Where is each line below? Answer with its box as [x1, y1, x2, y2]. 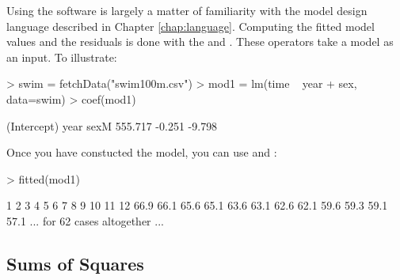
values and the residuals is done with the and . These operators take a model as [6, 33, 394, 50]
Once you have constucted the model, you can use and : [6, 144, 277, 161]
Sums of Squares [6, 251, 144, 275]
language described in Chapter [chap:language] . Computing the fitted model [6, 17, 375, 34]
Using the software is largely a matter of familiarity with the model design [6, 2, 368, 18]
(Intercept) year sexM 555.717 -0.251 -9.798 [6, 117, 218, 134]
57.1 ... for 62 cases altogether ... [6, 212, 164, 229]
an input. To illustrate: [6, 48, 117, 65]
